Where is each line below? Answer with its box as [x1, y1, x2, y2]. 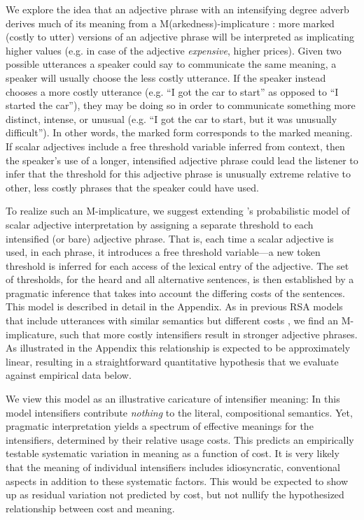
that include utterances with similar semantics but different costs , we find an [6, 313, 338, 328]
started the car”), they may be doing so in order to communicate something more [6, 98, 356, 113]
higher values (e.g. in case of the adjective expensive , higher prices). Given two [6, 43, 342, 57]
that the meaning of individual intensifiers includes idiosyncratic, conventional [6, 460, 341, 474]
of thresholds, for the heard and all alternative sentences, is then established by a [6, 272, 354, 287]
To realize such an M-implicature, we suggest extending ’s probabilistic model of [6, 203, 350, 218]
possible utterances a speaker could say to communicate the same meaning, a [6, 57, 337, 71]
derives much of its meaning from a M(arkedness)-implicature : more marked [6, 15, 335, 30]
